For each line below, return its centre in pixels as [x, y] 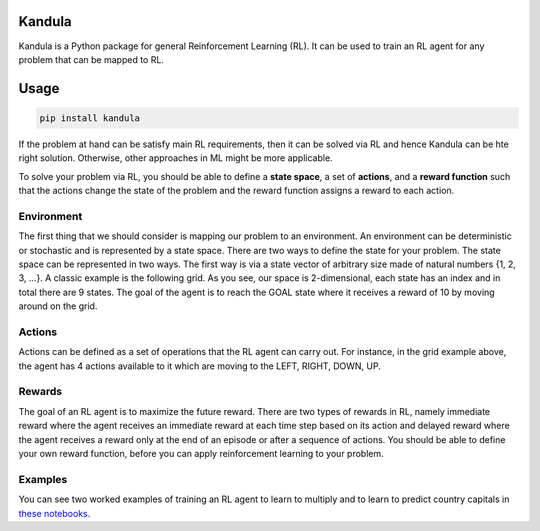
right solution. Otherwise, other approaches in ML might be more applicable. [176, 158]
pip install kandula [89, 118]
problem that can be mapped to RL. [91, 59]
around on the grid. [58, 306]
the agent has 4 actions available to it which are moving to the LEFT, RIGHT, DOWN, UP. [200, 366]
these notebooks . [54, 513]
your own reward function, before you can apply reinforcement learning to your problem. [201, 453]
